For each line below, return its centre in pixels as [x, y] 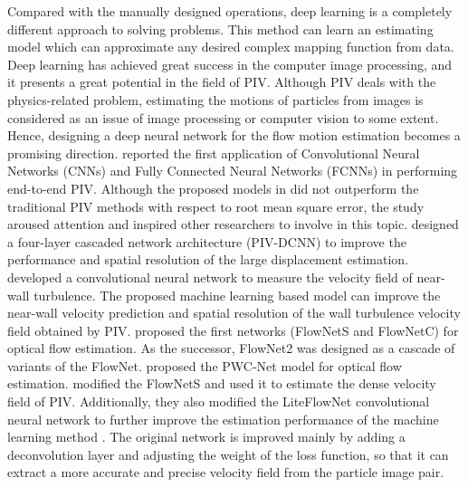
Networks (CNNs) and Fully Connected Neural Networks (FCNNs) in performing [233, 171]
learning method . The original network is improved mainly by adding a [206, 437]
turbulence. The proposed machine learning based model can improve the [237, 295]
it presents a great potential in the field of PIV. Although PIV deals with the [222, 82]
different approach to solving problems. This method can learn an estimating [220, 29]
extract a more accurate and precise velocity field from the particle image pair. [226, 472]
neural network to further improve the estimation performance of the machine [223, 419]
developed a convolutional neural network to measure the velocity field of [210, 277]
